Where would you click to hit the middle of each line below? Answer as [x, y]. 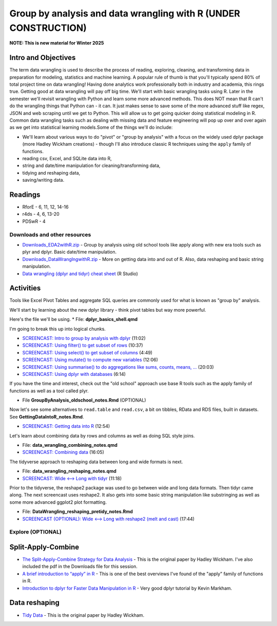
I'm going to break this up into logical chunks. [58, 329]
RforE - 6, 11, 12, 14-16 [45, 207]
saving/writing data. [43, 180]
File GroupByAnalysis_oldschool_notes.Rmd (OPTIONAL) [84, 400]
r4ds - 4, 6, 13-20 [41, 214]
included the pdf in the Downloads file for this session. [80, 566]
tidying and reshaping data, [51, 173]
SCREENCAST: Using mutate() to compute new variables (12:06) [90, 360]
